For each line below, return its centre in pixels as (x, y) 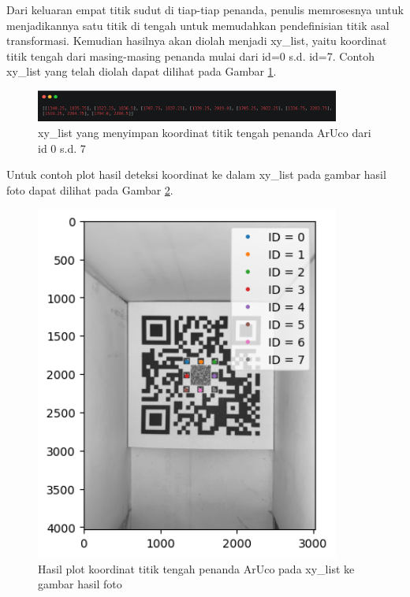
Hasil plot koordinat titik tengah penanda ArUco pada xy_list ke (196, 568)
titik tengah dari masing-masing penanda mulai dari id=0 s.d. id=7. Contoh (191, 56)
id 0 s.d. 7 (62, 148)
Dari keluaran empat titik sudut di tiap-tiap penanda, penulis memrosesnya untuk (205, 9)
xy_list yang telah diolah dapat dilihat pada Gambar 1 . (142, 71)
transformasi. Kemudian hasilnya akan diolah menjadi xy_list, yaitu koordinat (197, 41)
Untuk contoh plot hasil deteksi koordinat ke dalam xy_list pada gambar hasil (196, 174)
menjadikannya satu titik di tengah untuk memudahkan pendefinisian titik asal (198, 25)
